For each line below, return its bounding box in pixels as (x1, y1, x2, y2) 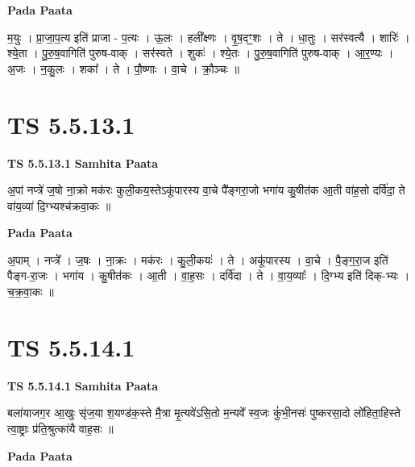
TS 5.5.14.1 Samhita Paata (7, 377, 159, 394)
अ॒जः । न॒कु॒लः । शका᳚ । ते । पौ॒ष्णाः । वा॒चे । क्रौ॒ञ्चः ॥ (7, 60, 239, 77)
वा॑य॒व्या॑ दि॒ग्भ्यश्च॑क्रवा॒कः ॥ (7, 197, 111, 214)
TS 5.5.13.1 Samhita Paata (7, 154, 159, 171)
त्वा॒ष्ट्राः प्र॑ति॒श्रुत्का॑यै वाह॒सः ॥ (7, 419, 114, 436)
